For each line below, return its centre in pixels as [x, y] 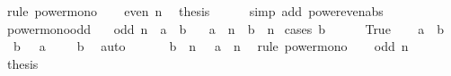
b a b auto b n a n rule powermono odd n [211, 46]
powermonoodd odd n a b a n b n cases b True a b [225, 28]
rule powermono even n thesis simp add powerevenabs [195, 11]
